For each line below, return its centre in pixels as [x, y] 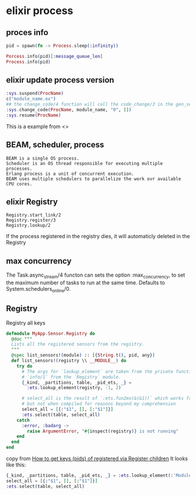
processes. [19, 169]
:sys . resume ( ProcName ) [34, 115]
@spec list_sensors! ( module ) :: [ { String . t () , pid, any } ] [83, 355]
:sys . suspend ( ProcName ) [35, 94]
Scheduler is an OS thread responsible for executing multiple [85, 163]
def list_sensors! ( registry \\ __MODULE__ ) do [69, 361]
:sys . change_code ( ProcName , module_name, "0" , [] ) [69, 110]
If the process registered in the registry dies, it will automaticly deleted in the [98, 236]
